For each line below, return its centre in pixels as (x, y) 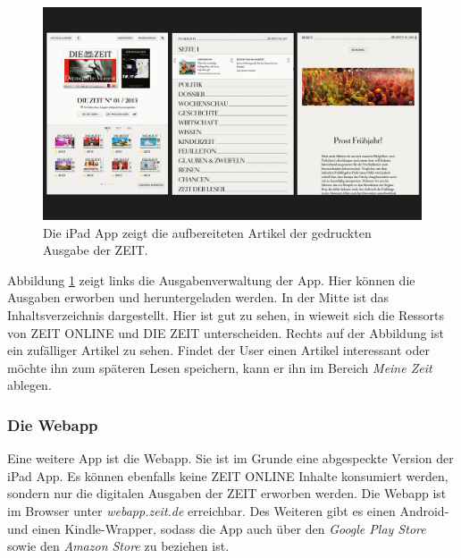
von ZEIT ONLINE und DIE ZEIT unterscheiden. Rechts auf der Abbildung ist (226, 332)
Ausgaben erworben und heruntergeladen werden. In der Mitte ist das (198, 297)
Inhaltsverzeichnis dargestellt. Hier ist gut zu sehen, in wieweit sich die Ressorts (226, 315)
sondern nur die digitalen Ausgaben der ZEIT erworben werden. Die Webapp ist (227, 493)
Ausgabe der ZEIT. (96, 250)
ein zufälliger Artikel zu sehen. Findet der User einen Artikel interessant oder (218, 350)
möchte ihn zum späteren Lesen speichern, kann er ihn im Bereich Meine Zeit (220, 367)
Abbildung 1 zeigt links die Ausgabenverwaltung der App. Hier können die (211, 279)
